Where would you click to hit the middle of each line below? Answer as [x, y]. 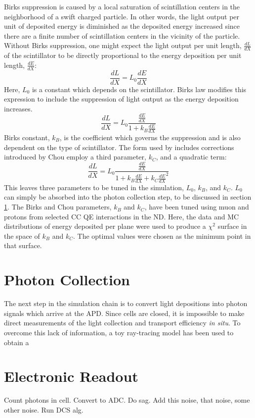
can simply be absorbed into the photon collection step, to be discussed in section [128, 197]
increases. [18, 108]
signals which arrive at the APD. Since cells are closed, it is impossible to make [124, 313]
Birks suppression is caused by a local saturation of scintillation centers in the [122, 6]
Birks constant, [27, 137]
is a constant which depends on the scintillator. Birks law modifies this [139, 89]
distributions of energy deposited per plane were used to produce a [105, 226]
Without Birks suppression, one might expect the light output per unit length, [123, 45]
